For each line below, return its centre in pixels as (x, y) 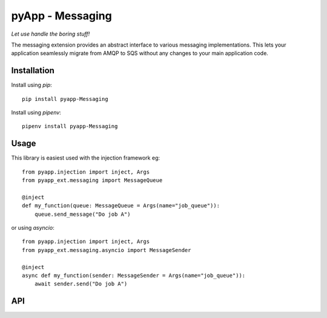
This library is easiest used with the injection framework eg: (86, 158)
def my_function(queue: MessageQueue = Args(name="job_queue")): (121, 206)
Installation (33, 70)
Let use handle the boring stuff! (51, 34)
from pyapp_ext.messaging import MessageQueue (92, 180)
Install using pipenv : (36, 112)
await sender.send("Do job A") (81, 284)
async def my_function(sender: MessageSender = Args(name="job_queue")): (134, 275)
